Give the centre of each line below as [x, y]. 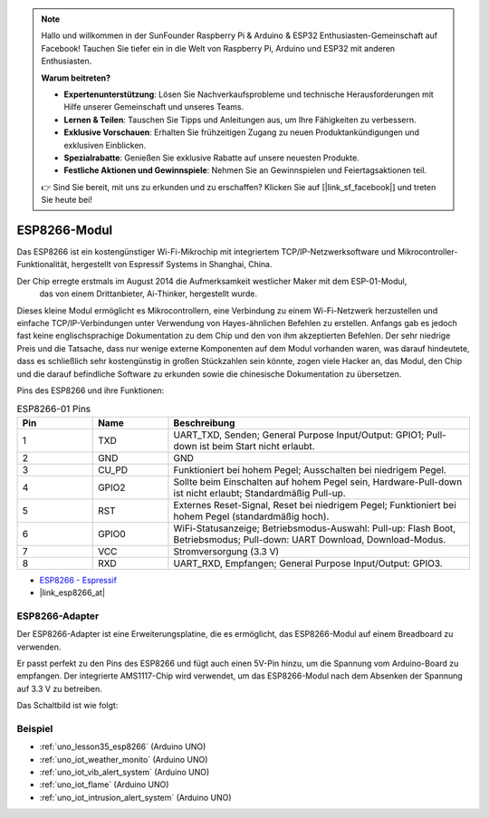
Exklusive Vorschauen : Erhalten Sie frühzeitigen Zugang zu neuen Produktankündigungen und [242, 132]
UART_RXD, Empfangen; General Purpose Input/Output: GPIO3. [308, 563]
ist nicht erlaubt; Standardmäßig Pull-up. [259, 493]
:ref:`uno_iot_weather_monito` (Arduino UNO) [124, 759]
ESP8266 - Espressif [78, 580]
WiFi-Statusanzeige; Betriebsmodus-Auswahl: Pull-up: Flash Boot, [315, 528]
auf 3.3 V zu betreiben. [60, 688]
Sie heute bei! [67, 200]
